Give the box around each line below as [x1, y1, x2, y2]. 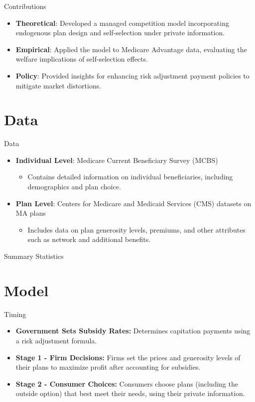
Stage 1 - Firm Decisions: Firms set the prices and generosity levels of [15, 352, 241, 362]
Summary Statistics [4, 251, 64, 261]
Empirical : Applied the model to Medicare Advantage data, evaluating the [15, 44, 247, 54]
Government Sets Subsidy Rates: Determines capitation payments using [15, 325, 251, 336]
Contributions [4, 1, 46, 11]
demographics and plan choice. [27, 181, 121, 192]
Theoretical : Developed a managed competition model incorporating [15, 17, 229, 28]
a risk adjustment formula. [15, 335, 97, 345]
